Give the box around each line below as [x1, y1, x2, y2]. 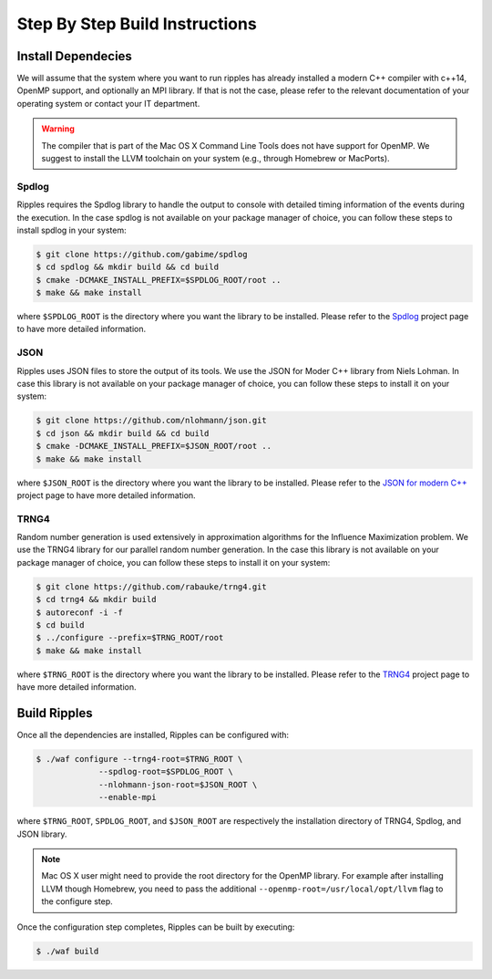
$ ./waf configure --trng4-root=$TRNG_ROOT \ [36, 754, 243, 765]
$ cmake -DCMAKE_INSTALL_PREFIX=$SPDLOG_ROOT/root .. [36, 275, 282, 285]
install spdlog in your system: [16, 224, 127, 235]
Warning [41, 123, 75, 134]
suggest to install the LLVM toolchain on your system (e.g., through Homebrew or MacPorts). [41, 153, 391, 164]
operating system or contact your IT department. [16, 98, 200, 109]
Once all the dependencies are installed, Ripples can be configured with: [16, 730, 290, 741]
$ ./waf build [36, 945, 99, 956]
